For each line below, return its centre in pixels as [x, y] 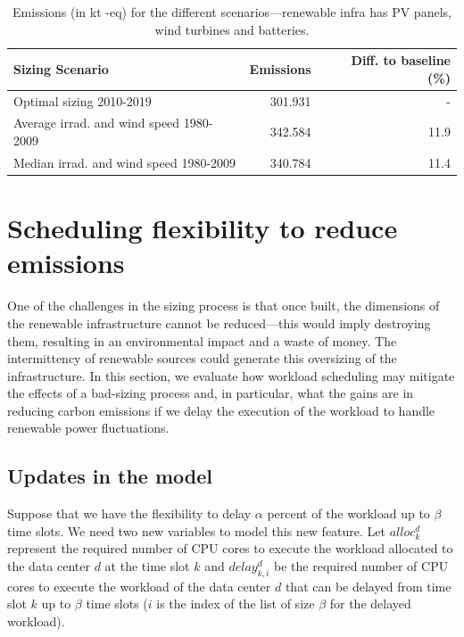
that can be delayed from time [368, 586]
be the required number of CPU [361, 566]
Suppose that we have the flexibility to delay [129, 513]
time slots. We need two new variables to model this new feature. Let [197, 530]
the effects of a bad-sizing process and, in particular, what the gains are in [211, 393]
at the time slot [147, 566]
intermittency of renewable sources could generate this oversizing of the [202, 358]
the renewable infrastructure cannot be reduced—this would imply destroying [219, 323]
